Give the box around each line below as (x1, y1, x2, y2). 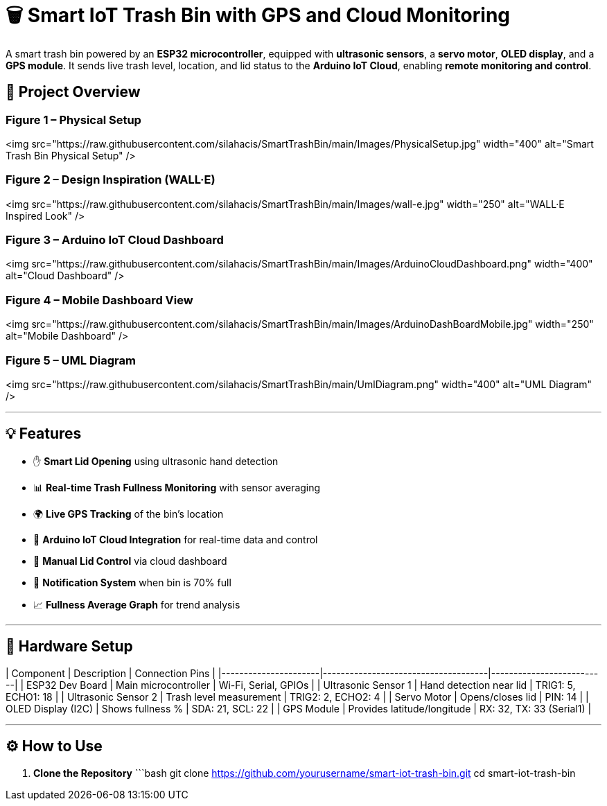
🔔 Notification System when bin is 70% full (33, 576, 231, 588)
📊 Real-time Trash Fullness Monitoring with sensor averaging (33, 481, 321, 493)
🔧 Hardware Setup (6, 638, 133, 656)
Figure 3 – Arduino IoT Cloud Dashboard (6, 233, 224, 247)
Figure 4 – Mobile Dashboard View (6, 292, 193, 307)
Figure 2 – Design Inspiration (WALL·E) (6, 173, 215, 187)
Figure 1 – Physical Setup (6, 112, 141, 127)
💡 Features (6, 425, 82, 443)
